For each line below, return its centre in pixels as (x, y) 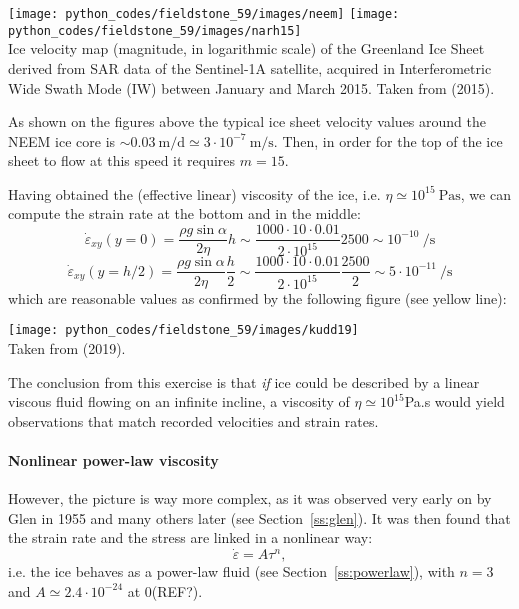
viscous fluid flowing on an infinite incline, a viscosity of (179, 401)
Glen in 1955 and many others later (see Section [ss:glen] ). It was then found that (259, 517)
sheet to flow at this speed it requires (122, 160)
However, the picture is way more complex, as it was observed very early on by (250, 498)
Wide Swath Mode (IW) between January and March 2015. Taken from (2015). (251, 87)
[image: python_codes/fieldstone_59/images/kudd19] (183, 330)
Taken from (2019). (67, 348)
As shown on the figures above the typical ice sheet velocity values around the (247, 121)
